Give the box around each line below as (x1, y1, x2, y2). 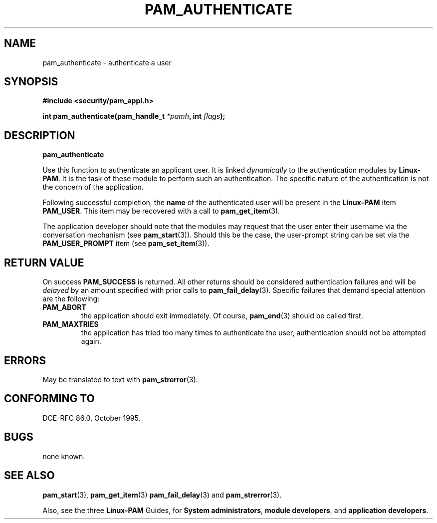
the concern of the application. (42, 183, 144, 192)
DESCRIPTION (4, 129, 75, 142)
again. (81, 337, 101, 346)
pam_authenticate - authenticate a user (42, 58, 172, 67)
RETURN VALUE (4, 256, 84, 269)
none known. (42, 452, 85, 461)
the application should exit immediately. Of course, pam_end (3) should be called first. (81, 311, 363, 320)
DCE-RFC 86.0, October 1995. (42, 413, 141, 422)
